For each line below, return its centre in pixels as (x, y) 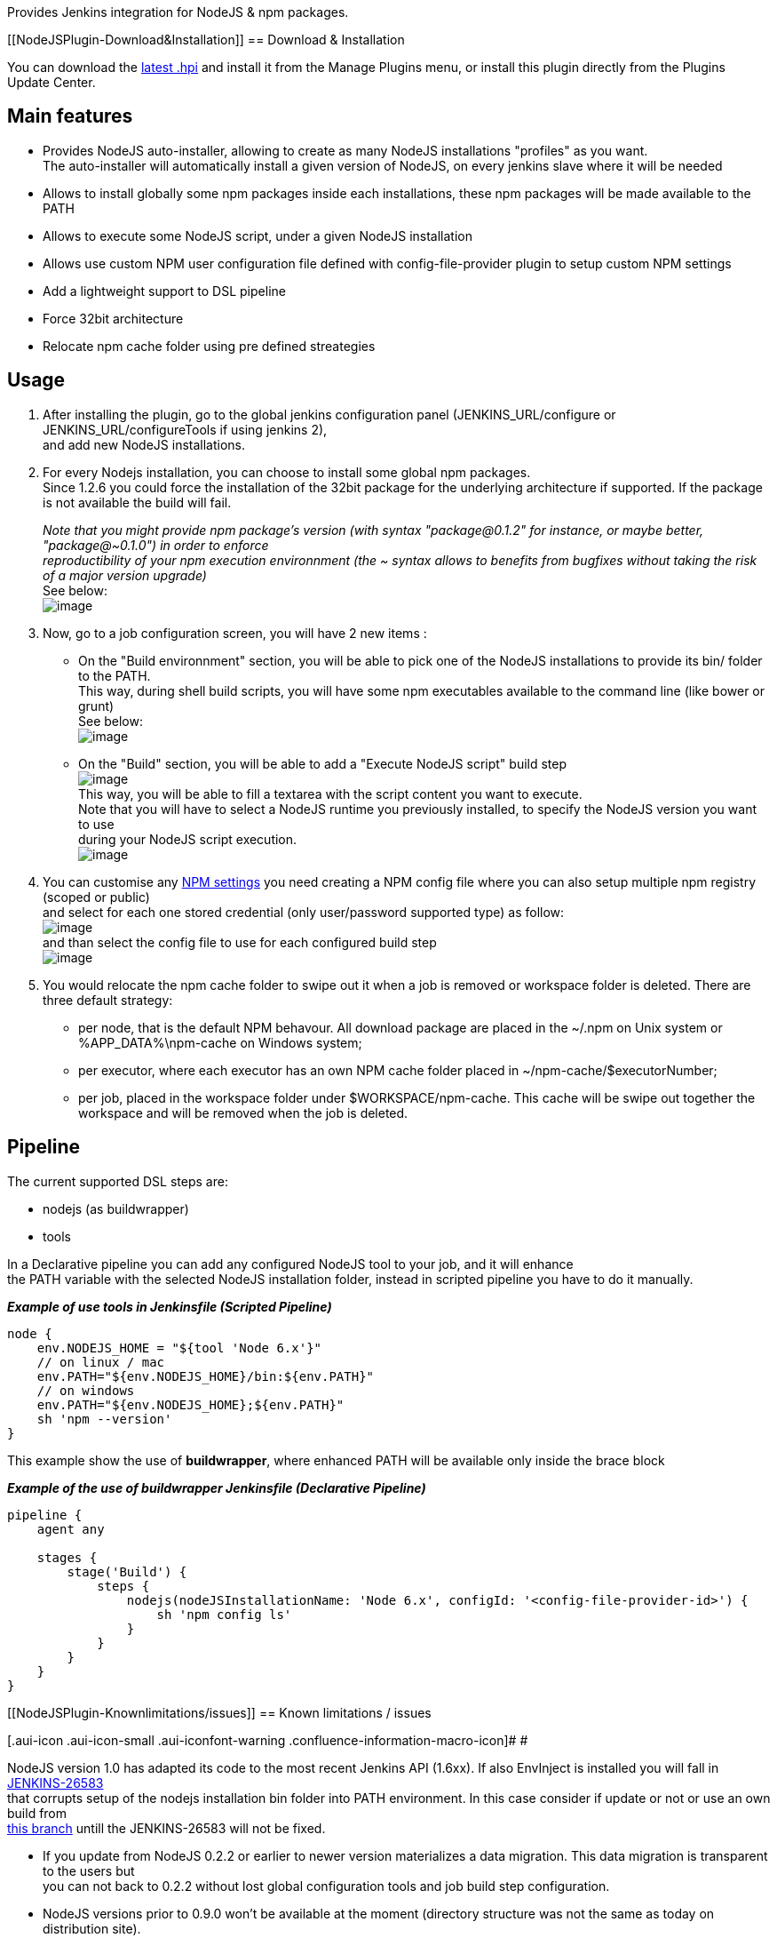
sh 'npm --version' (104, 1419)
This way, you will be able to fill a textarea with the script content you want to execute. (330, 794)
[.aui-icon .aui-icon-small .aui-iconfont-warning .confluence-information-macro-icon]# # (268, 1740)
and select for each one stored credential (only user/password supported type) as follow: (304, 912)
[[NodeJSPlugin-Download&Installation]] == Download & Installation (206, 40)
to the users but (89, 1870)
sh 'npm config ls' (224, 1614)
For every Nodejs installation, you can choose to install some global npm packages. (287, 472)
